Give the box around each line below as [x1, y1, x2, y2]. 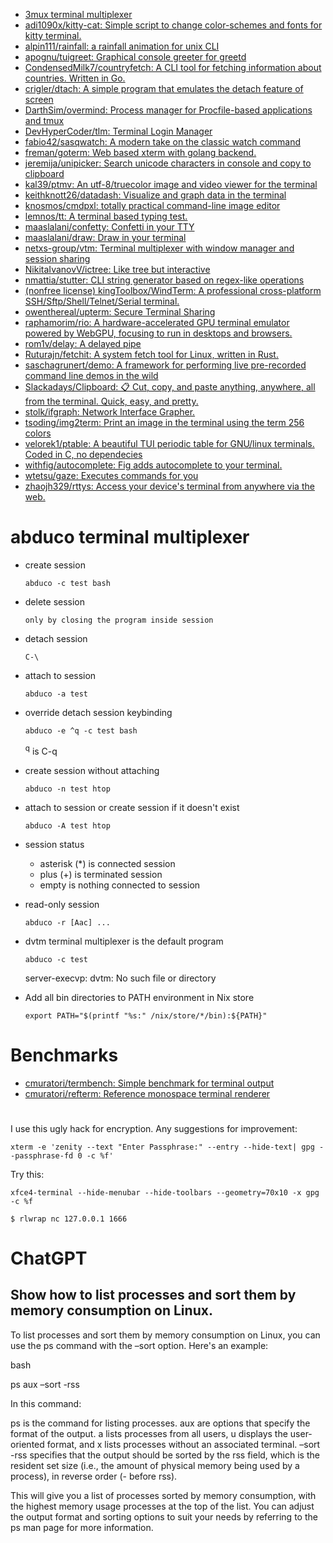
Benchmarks [10, 1044, 119, 1066]
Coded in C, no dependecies [24, 449, 143, 460]
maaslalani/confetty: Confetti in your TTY [24, 221, 195, 233]
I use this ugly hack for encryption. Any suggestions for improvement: [10, 1122, 298, 1134]
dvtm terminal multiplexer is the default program [24, 935, 224, 947]
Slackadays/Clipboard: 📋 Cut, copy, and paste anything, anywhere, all [24, 381, 316, 393]
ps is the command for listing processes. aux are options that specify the [10, 1417, 311, 1429]
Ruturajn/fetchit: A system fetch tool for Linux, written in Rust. [24, 349, 279, 360]
